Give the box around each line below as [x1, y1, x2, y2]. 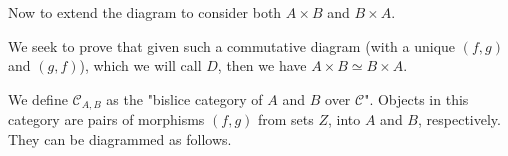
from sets [257, 109, 314, 130]
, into [328, 109, 361, 130]
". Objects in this [364, 88, 469, 109]
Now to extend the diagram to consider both [8, 2, 282, 22]
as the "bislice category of [106, 88, 263, 109]
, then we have [217, 55, 307, 76]
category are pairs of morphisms [8, 109, 205, 130]
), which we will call [79, 55, 202, 76]
